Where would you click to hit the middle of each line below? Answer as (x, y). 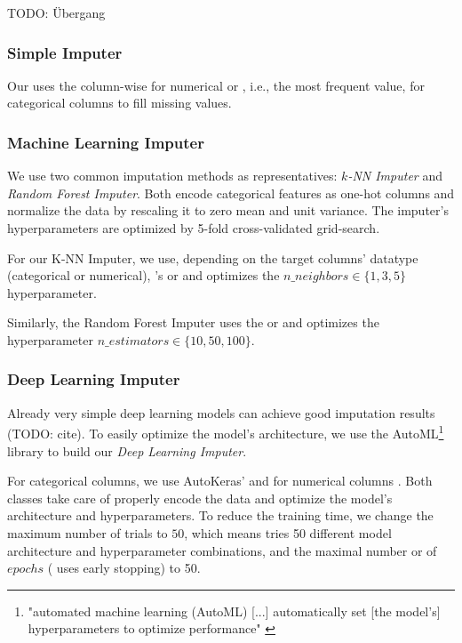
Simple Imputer (65, 52)
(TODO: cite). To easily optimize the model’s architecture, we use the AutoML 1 (226, 432)
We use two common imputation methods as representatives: (172, 176)
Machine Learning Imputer (106, 142)
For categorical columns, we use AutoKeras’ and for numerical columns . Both (220, 481)
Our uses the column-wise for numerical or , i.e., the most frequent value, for (216, 85)
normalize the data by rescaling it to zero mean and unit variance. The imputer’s (228, 210)
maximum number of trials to (88, 533)
